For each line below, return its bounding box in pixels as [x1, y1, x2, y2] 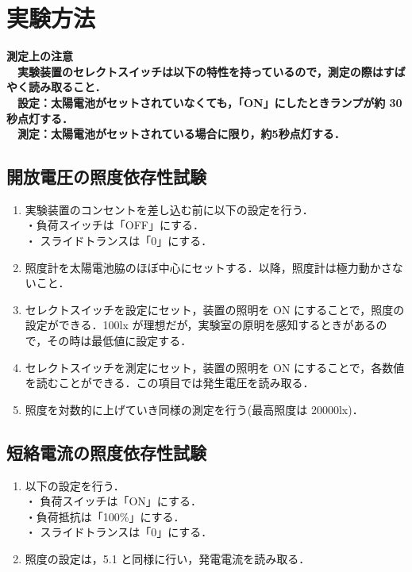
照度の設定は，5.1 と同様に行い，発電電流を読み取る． [25, 551, 310, 566]
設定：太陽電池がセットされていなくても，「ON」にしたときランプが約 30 [17, 94, 402, 110]
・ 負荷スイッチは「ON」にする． [25, 493, 202, 509]
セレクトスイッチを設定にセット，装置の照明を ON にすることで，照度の [25, 301, 405, 317]
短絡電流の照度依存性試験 [6, 440, 206, 464]
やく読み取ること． [6, 79, 106, 95]
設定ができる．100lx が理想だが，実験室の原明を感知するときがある [25, 317, 376, 333]
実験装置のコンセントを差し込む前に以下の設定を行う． [25, 201, 314, 217]
